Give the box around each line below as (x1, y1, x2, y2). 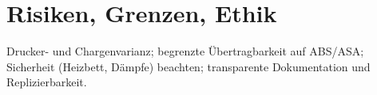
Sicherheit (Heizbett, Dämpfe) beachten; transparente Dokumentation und (6, 58, 371, 74)
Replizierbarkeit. (6, 74, 87, 90)
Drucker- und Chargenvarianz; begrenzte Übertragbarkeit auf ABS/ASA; (6, 43, 364, 59)
